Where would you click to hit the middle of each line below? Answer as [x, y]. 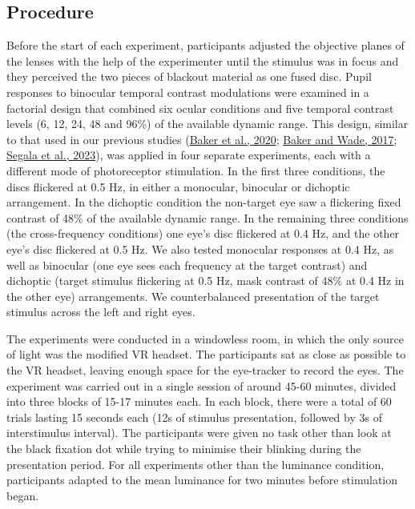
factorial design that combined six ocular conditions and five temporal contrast [200, 108]
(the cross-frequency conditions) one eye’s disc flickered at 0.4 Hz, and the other [203, 233]
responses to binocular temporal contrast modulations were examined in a [188, 92]
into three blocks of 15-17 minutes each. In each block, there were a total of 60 [199, 401]
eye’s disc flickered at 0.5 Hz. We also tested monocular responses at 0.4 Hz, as [200, 248]
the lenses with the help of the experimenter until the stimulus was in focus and [203, 60]
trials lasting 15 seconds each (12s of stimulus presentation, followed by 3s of [194, 417]
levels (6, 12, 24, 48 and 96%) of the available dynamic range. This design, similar [207, 124]
